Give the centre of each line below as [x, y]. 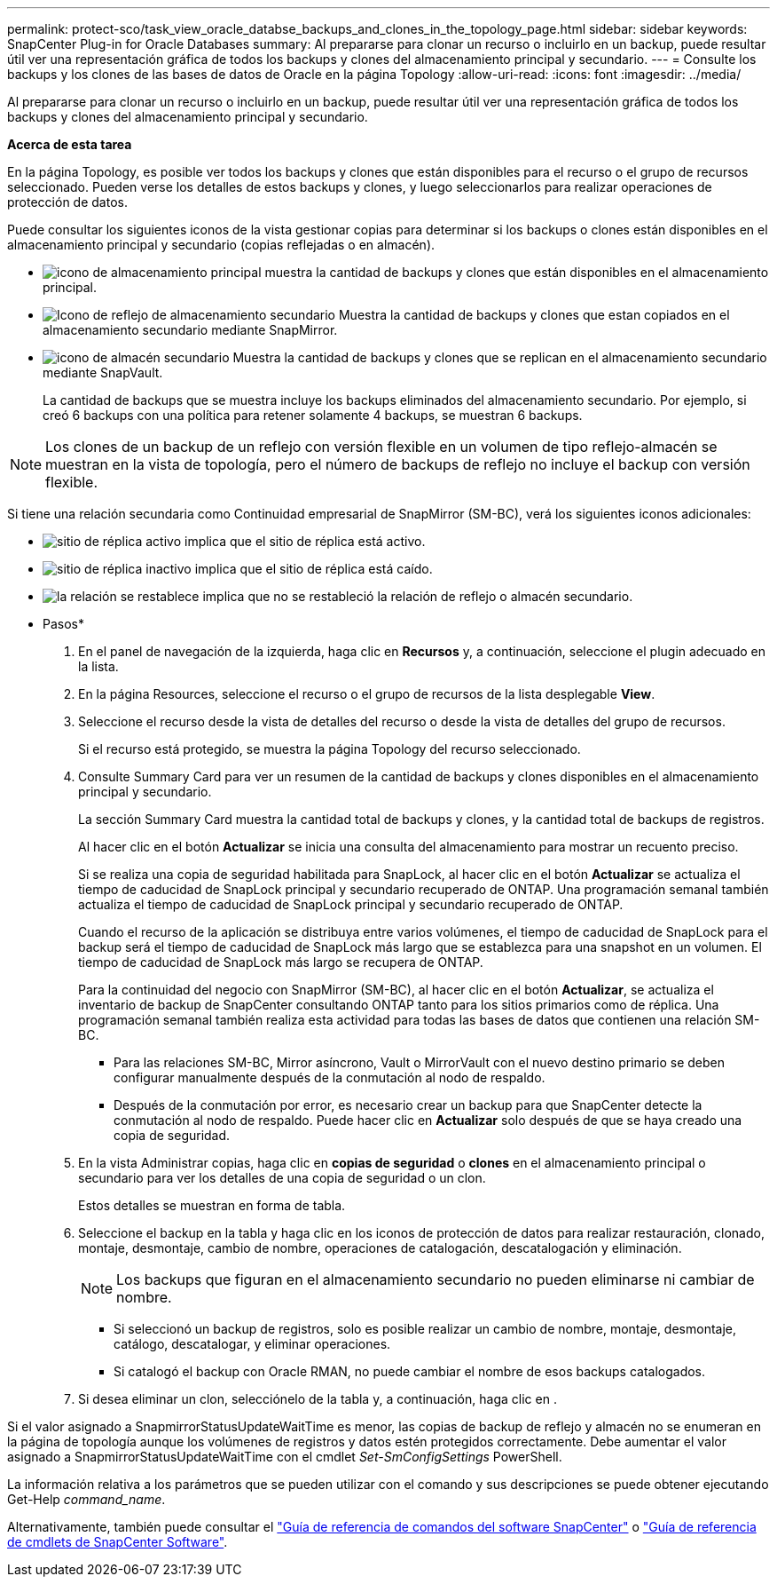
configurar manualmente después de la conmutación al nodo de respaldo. [330, 1077]
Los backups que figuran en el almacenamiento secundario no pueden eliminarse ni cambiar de [436, 1279]
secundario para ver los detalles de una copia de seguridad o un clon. [282, 1178]
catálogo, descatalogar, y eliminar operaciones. [252, 1344]
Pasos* [63, 624]
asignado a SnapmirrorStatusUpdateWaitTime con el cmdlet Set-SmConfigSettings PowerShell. [285, 1457]
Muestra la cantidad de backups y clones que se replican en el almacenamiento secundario [500, 357]
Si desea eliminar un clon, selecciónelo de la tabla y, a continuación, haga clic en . [318, 1399]
